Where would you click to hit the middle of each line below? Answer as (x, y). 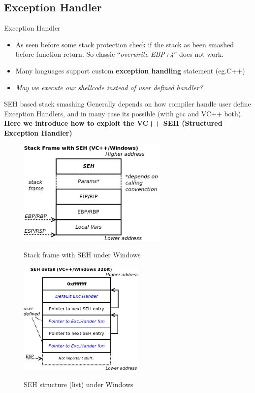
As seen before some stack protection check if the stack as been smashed (125, 44)
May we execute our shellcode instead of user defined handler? (109, 87)
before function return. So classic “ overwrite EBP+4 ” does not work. (119, 54)
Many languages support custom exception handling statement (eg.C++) (130, 70)
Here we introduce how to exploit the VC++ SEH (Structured (113, 123)
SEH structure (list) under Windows (79, 384)
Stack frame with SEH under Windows (82, 255)
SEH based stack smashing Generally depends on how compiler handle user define (127, 104)
